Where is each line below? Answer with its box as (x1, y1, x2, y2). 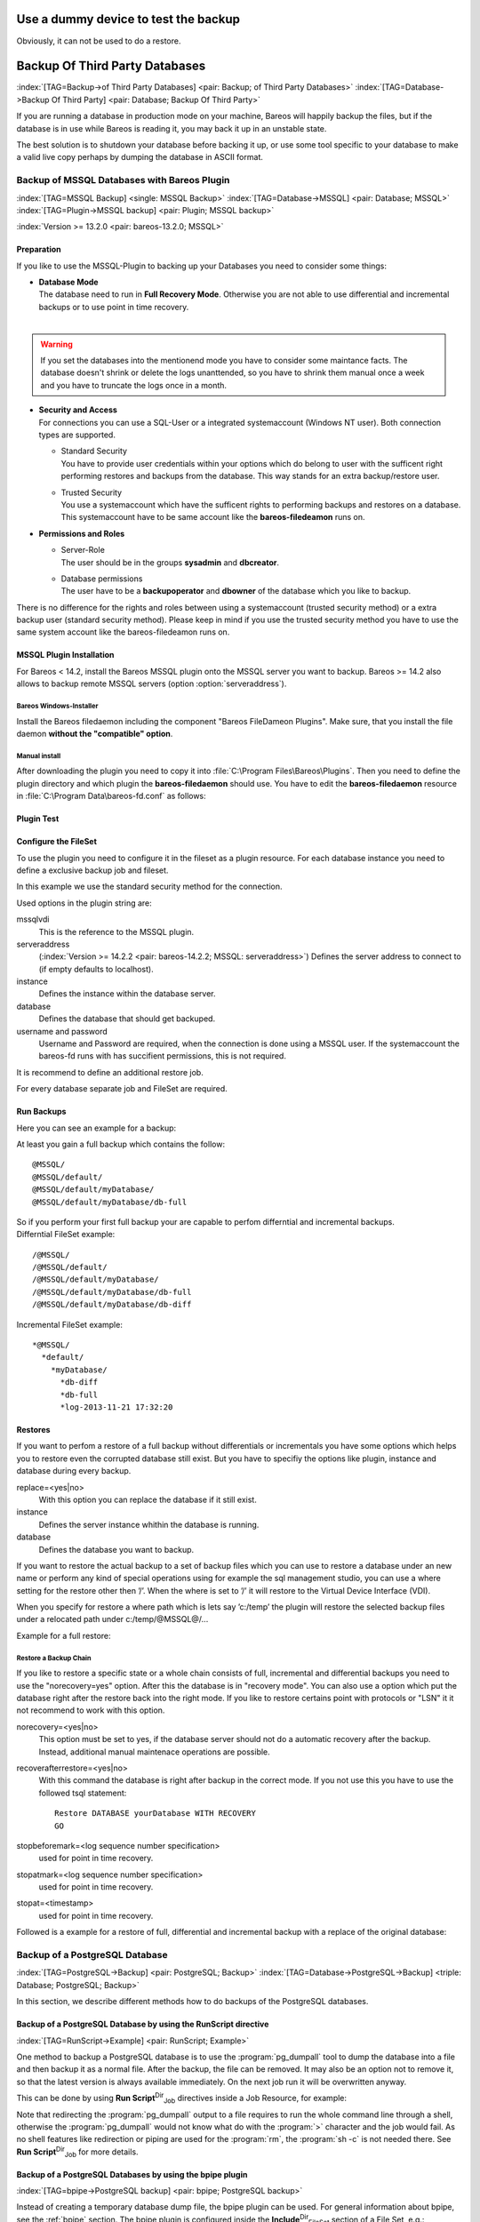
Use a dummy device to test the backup (16, 12, 240, 27)
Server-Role (60, 545, 106, 555)
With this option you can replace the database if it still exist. (38, 1494, 257, 1505)
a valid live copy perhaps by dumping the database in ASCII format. (16, 152, 264, 163)
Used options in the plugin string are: (16, 898, 153, 908)
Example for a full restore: (16, 1630, 111, 1641)
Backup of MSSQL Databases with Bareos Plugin (16, 174, 230, 187)
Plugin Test (16, 813, 60, 824)
